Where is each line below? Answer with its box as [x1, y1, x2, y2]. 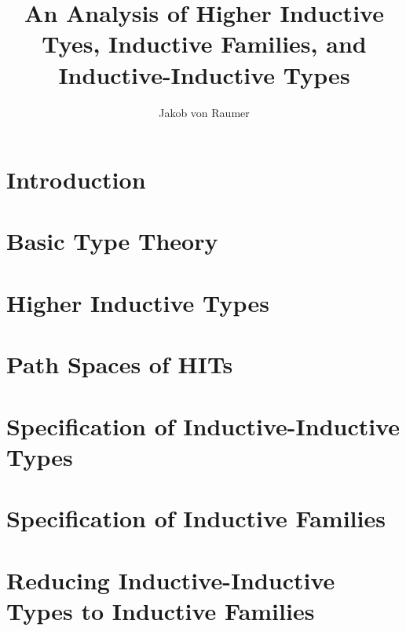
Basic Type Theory [6, 225, 218, 257]
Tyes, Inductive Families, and [42, 28, 367, 60]
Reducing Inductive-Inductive [6, 563, 335, 596]
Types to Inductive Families [6, 594, 315, 626]
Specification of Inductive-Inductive [6, 409, 401, 442]
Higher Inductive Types [6, 286, 269, 318]
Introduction [6, 163, 146, 196]
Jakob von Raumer [159, 104, 250, 120]
